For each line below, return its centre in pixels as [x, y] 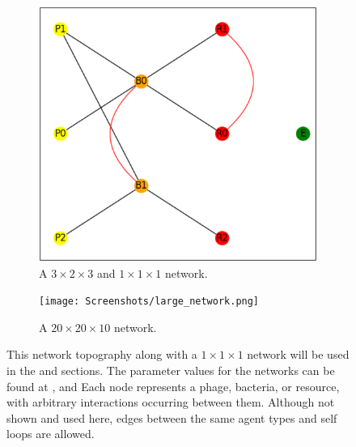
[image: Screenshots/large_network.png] [149, 302]
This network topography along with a [102, 354]
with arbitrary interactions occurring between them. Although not [171, 402]
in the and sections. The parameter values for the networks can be [171, 370]
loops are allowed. [51, 434]
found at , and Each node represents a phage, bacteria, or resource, [173, 386]
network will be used [298, 354]
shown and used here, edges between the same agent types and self [172, 417]
